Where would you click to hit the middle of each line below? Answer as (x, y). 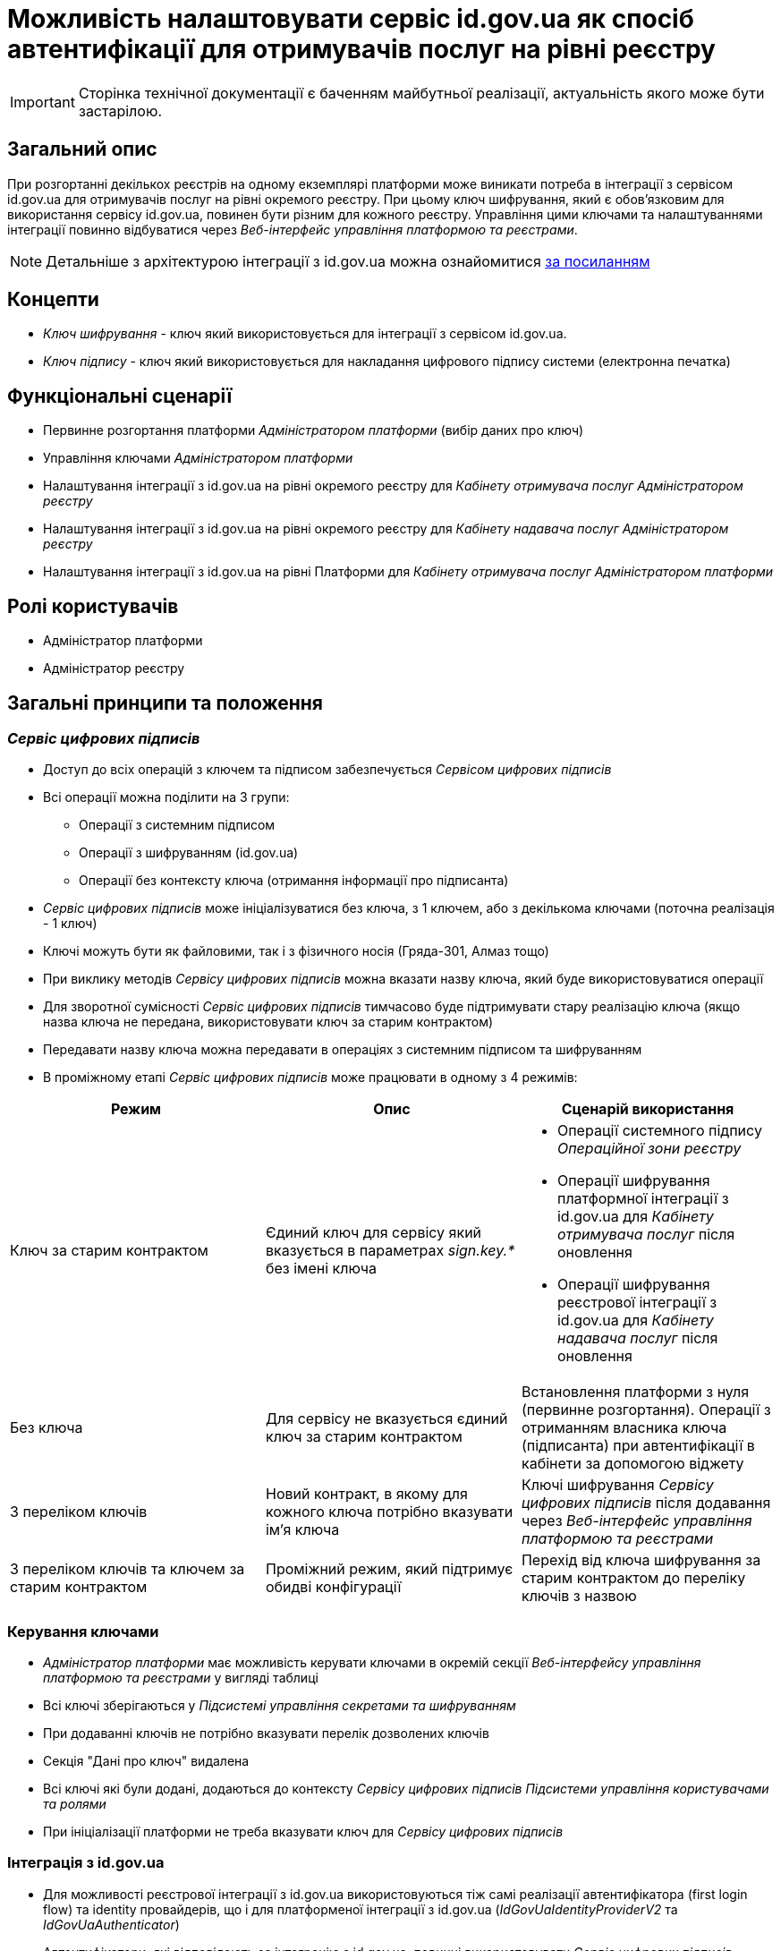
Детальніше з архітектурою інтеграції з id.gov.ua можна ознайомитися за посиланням (348, 261)
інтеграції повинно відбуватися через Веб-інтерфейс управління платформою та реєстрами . (293, 229)
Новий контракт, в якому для (366, 1494)
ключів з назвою (579, 1596)
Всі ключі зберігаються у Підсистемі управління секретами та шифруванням (280, 1706)
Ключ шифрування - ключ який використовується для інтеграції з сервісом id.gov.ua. (305, 334)
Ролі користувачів (93, 606)
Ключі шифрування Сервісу (617, 1485)
